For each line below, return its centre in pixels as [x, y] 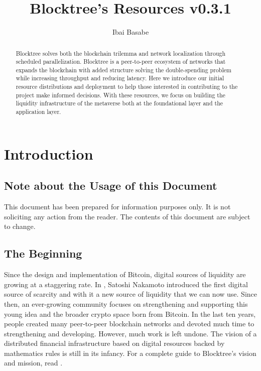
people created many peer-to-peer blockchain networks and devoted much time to [129, 324]
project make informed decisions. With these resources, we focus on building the [120, 95]
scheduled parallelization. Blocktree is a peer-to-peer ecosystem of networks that [121, 61]
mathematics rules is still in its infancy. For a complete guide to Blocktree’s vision [130, 353]
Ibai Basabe [130, 32]
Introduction [49, 153]
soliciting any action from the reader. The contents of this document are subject [127, 216]
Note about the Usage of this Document [111, 185]
